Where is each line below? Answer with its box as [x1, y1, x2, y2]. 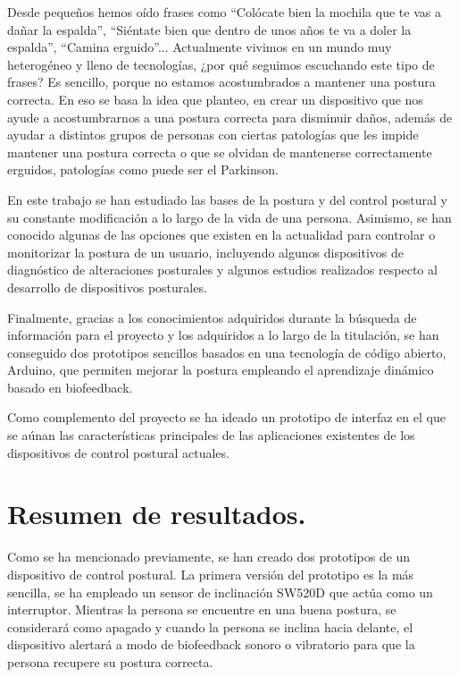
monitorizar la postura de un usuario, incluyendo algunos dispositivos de [7, 242, 405, 261]
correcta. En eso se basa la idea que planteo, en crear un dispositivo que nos [7, 89, 423, 108]
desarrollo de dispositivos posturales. [7, 277, 207, 296]
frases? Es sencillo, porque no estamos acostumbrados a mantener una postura [7, 72, 436, 91]
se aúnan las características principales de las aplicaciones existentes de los [7, 426, 415, 444]
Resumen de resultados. [7, 495, 306, 532]
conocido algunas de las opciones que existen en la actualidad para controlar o [7, 225, 436, 244]
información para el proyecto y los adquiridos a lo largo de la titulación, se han [7, 326, 439, 344]
